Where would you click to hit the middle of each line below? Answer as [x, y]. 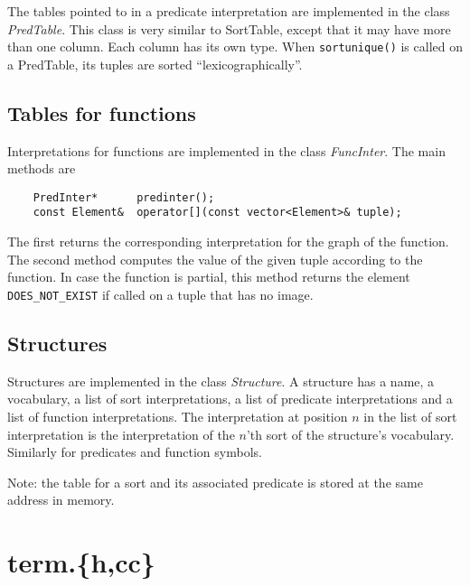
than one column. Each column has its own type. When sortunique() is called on [235, 47]
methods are [42, 168]
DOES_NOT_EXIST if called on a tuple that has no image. [160, 294]
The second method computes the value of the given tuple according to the [215, 259]
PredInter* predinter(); [124, 197]
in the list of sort [410, 416]
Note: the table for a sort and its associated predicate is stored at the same [215, 482]
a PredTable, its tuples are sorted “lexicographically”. [155, 64]
